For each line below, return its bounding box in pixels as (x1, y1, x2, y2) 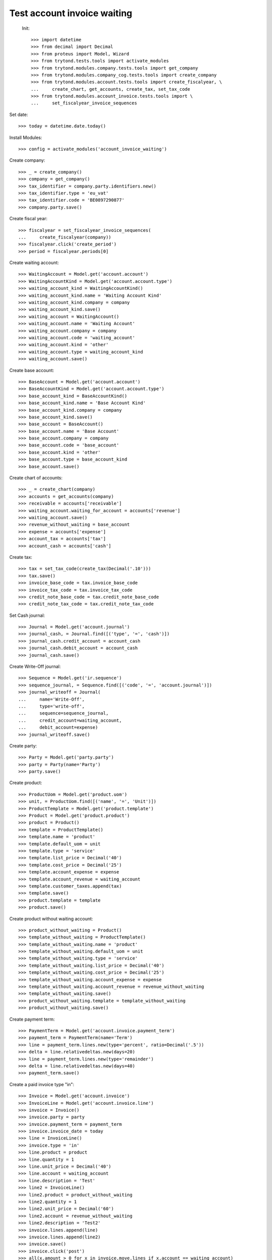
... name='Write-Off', (18, 696, 85, 702)
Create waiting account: (9, 260, 59, 266)
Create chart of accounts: (9, 475, 63, 481)
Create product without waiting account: (9, 915, 93, 922)
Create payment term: (9, 1016, 55, 1022)
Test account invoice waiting (9, 8, 132, 19)
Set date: (9, 111, 28, 117)
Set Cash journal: (9, 612, 45, 618)
